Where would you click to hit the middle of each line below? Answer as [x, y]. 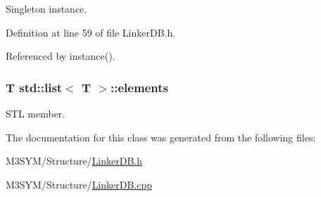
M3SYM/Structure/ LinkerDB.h [74, 161]
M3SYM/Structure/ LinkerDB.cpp [79, 184]
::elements [139, 87]
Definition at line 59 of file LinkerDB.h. [91, 32]
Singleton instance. [46, 8]
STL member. [36, 113]
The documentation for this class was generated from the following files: [161, 137]
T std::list [34, 87]
